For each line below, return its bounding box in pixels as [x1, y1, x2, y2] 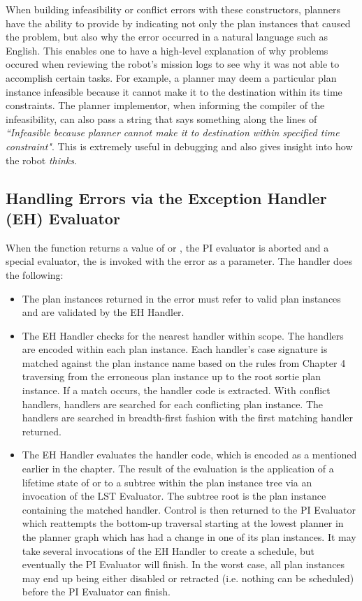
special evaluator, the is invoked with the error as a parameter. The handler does [6, 254, 353, 268]
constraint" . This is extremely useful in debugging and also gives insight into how [6, 138, 353, 153]
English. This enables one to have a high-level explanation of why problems [6, 43, 328, 57]
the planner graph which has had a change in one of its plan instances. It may [22, 530, 356, 544]
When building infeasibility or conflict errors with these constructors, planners [6, 2, 341, 16]
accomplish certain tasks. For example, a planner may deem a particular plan [6, 70, 337, 85]
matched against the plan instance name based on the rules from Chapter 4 [22, 355, 346, 370]
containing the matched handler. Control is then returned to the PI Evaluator [22, 502, 356, 516]
